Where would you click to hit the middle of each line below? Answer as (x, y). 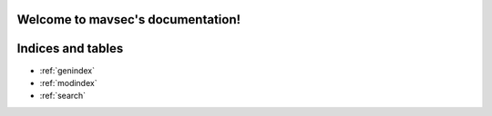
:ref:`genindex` (67, 70)
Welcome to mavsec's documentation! (129, 19)
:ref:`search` (63, 96)
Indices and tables (70, 48)
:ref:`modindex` (68, 82)
